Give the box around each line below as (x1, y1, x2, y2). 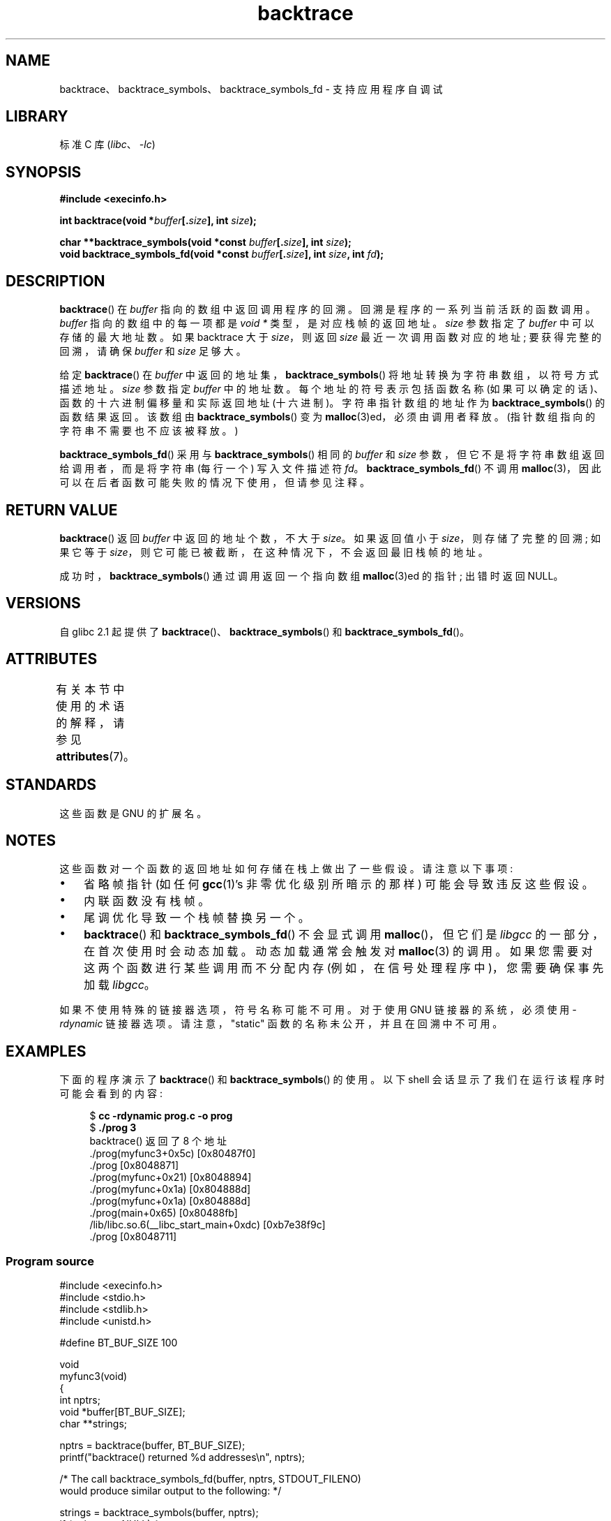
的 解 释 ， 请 (56, 715, 125, 730)
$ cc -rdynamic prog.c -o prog (89, 1110, 233, 1122)
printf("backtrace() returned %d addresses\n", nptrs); (59, 1450, 305, 1463)
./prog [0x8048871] (89, 1159, 179, 1172)
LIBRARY (6, 108, 68, 126)
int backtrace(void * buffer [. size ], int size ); (59, 214, 257, 227)
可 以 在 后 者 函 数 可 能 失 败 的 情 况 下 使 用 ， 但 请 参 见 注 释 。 (59, 476, 370, 489)
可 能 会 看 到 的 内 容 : (59, 1087, 163, 1100)
